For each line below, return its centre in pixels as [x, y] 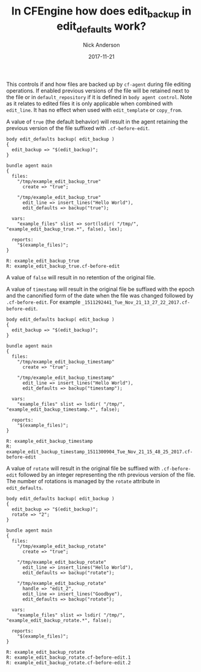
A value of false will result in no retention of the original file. [81, 278]
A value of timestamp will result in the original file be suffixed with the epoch [101, 289]
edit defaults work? [101, 27]
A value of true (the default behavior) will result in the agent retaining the [97, 122]
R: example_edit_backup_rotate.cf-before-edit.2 [69, 663]
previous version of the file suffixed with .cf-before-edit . [78, 128]
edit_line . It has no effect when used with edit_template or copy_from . [94, 110]
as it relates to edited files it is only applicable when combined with [90, 103]
